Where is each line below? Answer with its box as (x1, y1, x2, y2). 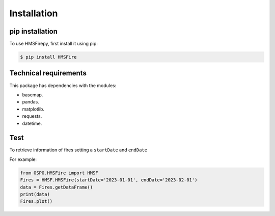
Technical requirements (9, 69, 87, 77)
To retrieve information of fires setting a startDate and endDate (9, 147, 148, 153)
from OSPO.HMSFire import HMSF (20, 170, 99, 176)
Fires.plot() (20, 199, 53, 204)
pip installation (9, 27, 58, 36)
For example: (9, 156, 37, 163)
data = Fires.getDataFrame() (20, 184, 93, 190)
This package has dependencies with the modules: (9, 82, 117, 89)
